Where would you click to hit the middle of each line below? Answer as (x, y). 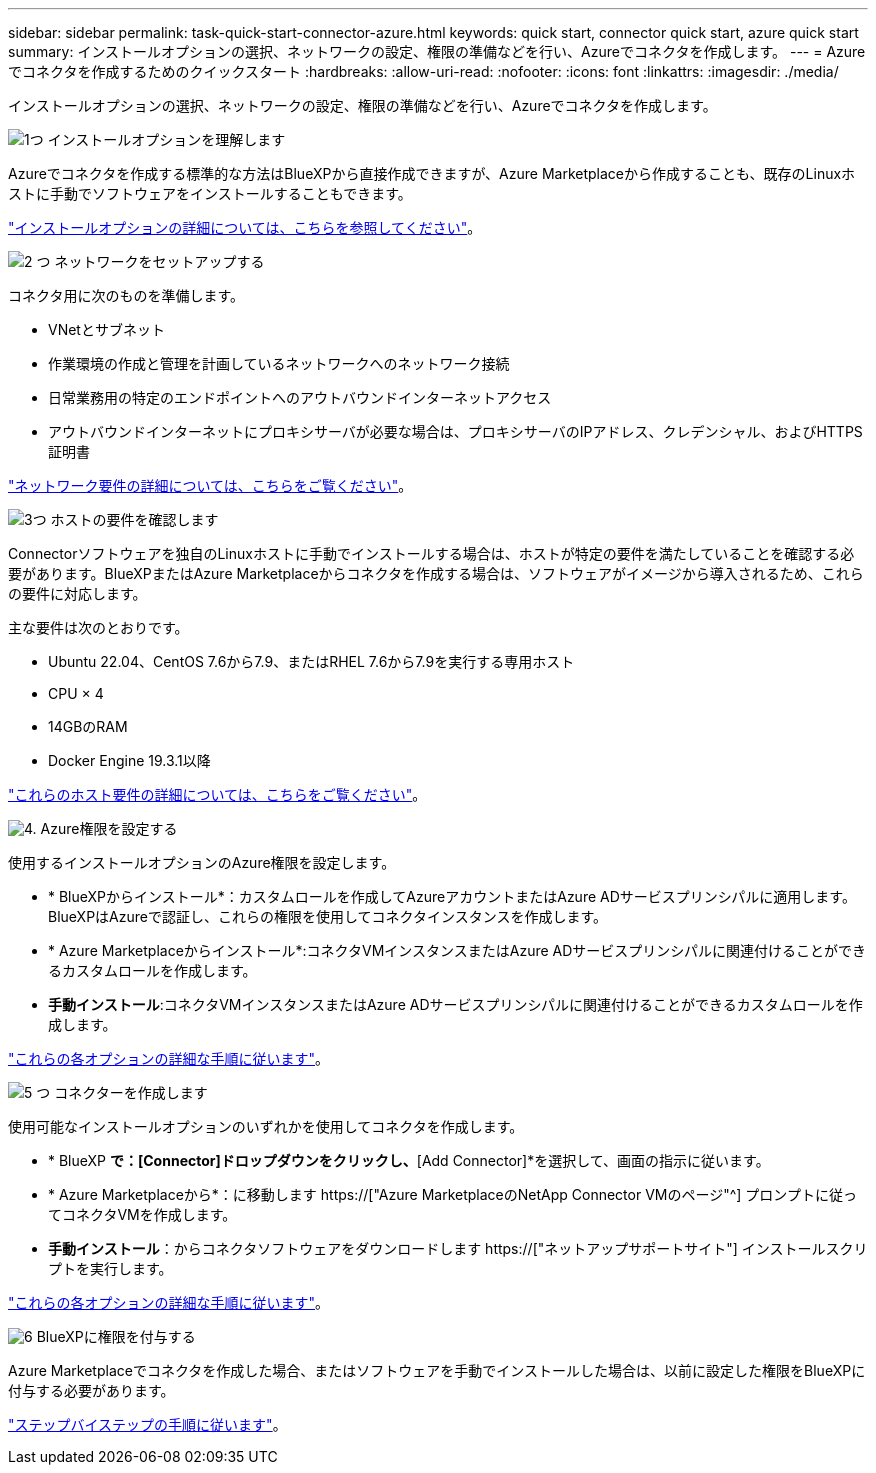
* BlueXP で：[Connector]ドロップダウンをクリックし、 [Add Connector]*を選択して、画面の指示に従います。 (409, 1160)
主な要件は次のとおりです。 (98, 627)
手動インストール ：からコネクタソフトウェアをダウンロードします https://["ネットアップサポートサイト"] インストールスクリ (458, 1248)
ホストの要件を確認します (134, 519)
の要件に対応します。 (77, 593)
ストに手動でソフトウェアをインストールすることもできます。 (210, 193)
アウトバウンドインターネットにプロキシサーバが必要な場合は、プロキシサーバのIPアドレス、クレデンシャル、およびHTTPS (455, 431)
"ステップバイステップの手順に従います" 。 (147, 1424)
